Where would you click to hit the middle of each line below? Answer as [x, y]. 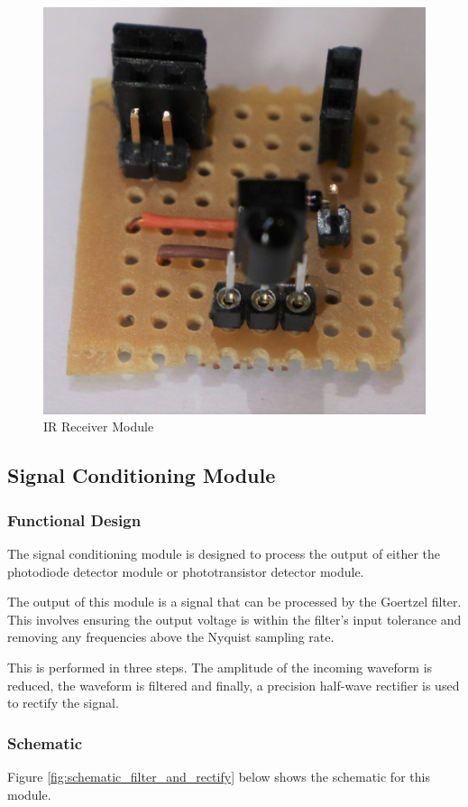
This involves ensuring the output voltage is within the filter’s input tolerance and [234, 619]
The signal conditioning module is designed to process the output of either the [224, 554]
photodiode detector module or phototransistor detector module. [186, 571]
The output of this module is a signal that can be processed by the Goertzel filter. [234, 602]
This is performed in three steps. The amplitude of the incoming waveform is [220, 667]
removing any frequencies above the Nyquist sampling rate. [171, 637]
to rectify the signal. [63, 703]
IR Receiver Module [99, 427]
